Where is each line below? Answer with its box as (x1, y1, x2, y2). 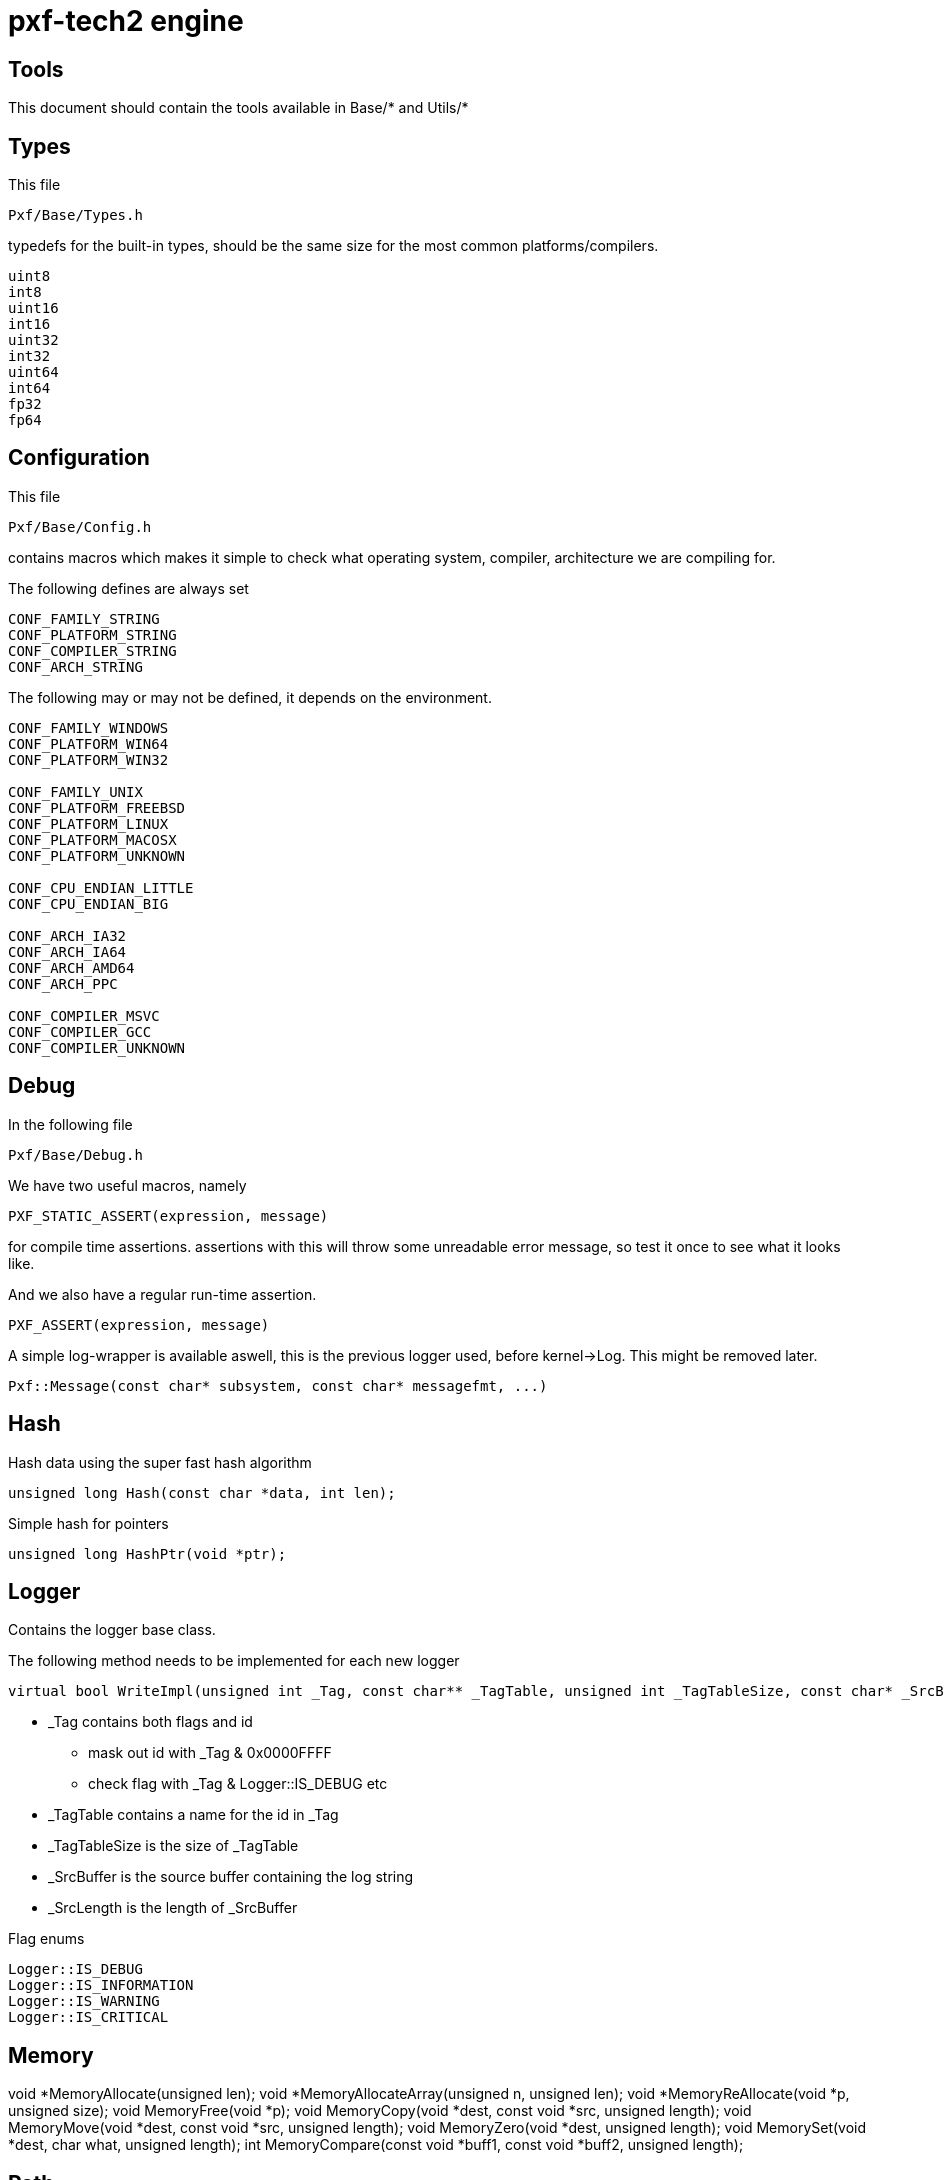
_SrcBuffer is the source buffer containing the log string (48, 1868, 414, 1886)
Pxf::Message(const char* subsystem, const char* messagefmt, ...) (8, 1377, 548, 1394)
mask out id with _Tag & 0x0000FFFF (88, 1744, 332, 1762)
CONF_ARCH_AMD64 (8, 959, 135, 976)
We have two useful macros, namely (8, 1176, 247, 1194)
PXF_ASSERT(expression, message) (8, 1316, 270, 1333)
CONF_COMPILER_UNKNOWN (8, 1039, 186, 1056)
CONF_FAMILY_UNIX (8, 783, 143, 800)
